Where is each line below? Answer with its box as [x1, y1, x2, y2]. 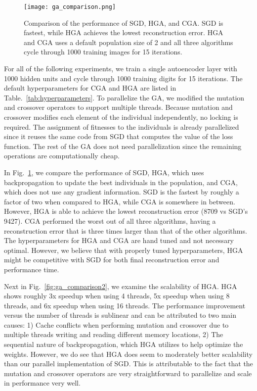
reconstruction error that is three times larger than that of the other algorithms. [4, 225, 247, 236]
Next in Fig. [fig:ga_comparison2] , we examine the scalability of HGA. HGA [4, 281, 237, 291]
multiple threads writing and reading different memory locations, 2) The [4, 329, 223, 340]
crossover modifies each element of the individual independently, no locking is [4, 112, 238, 122]
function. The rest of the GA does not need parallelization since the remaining [4, 141, 242, 151]
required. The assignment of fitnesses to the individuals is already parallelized [4, 121, 239, 132]
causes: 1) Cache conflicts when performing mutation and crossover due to [4, 319, 229, 330]
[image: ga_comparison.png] [24, 3, 116, 10]
